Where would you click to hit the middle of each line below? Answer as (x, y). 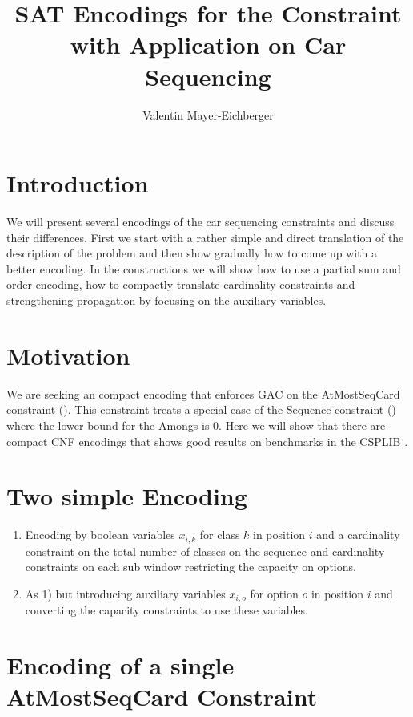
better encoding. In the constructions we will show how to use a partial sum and (204, 268)
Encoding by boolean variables (100, 535)
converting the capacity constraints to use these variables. (166, 610)
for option (274, 593)
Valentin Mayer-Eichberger (208, 114)
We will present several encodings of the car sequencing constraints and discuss (200, 222)
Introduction (78, 183)
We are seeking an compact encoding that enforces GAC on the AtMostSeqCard (203, 393)
